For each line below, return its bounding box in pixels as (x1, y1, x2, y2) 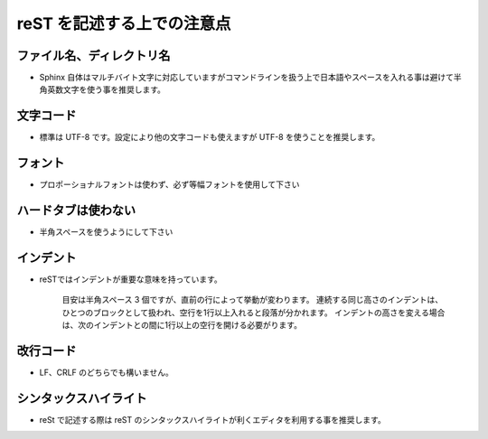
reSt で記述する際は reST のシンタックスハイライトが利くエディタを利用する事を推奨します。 (39, 415, 386, 425)
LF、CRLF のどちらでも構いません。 (39, 367, 174, 378)
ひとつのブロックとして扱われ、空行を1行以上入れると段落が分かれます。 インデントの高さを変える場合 (61, 307, 446, 318)
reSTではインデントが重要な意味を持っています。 (39, 274, 223, 285)
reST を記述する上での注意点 (16, 14, 231, 33)
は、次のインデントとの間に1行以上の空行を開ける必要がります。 (61, 320, 303, 331)
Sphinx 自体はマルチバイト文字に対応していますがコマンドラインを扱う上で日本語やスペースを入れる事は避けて (39, 72, 454, 83)
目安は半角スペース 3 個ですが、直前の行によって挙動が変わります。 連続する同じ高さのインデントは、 (61, 294, 443, 305)
